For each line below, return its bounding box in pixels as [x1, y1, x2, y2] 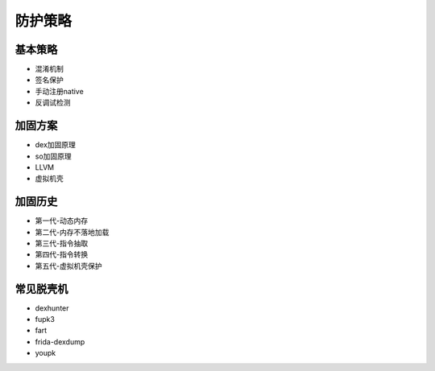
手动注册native [35, 86, 84, 96]
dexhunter [35, 303, 69, 313]
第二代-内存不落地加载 [35, 227, 110, 237]
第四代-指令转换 [35, 249, 89, 259]
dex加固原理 [35, 140, 77, 150]
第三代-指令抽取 [35, 238, 89, 248]
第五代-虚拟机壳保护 [35, 261, 102, 270]
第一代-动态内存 [35, 216, 89, 225]
